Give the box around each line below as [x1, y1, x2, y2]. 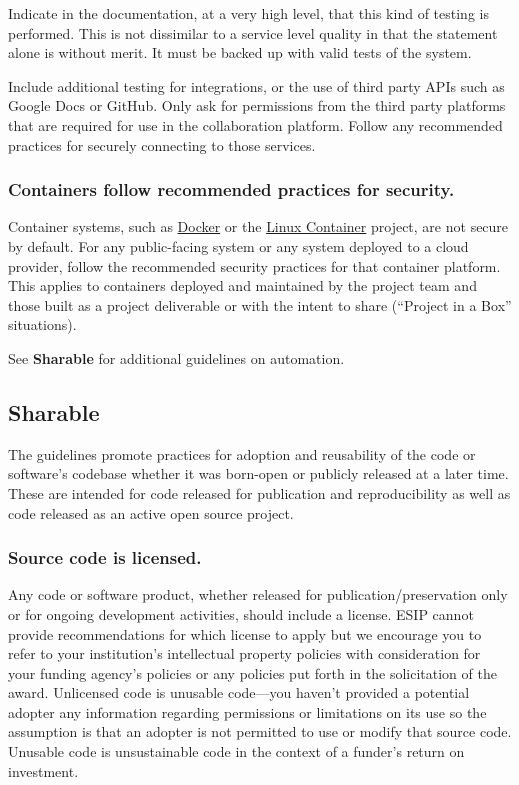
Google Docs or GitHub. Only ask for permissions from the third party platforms [8, 95, 506, 116]
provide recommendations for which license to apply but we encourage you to [8, 623, 482, 644]
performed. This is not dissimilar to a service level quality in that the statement [8, 22, 498, 43]
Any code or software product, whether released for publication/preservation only [8, 584, 508, 605]
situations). [8, 314, 77, 335]
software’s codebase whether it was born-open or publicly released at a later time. [8, 463, 509, 484]
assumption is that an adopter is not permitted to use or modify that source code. [8, 721, 512, 742]
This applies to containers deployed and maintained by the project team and [8, 275, 477, 296]
